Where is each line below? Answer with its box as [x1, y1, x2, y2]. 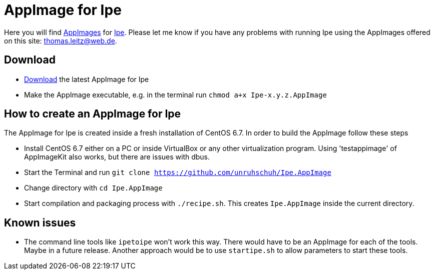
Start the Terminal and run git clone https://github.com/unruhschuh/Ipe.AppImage [24, 168, 331, 177]
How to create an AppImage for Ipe [4, 107, 181, 120]
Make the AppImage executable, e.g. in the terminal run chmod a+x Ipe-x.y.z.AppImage [24, 90, 327, 99]
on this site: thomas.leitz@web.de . [4, 36, 117, 45]
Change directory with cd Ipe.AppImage [24, 183, 163, 192]
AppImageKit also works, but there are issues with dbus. [24, 152, 210, 161]
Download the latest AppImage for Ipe [24, 74, 149, 83]
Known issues [4, 216, 76, 229]
